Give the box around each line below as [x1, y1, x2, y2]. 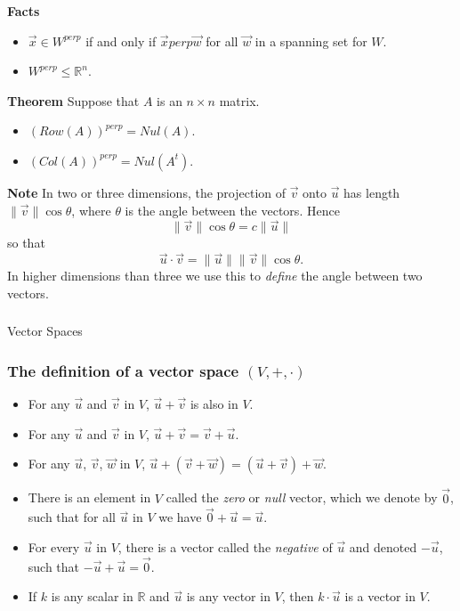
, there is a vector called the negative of [117, 537, 333, 556]
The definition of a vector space [7, 359, 239, 381]
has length [343, 183, 400, 201]
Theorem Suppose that [7, 91, 140, 110]
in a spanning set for [254, 31, 367, 50]
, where [71, 200, 111, 219]
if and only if [85, 31, 157, 50]
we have [158, 508, 202, 526]
